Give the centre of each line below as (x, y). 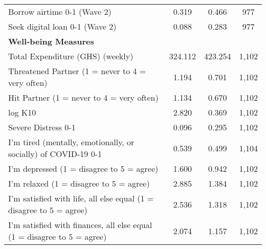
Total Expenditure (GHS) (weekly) (71, 56)
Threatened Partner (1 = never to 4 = (77, 71)
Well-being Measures (51, 41)
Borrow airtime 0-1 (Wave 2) (60, 12)
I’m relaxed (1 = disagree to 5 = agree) (79, 183)
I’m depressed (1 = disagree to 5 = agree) (83, 168)
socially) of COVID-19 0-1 (55, 154)
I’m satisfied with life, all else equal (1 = (81, 198)
